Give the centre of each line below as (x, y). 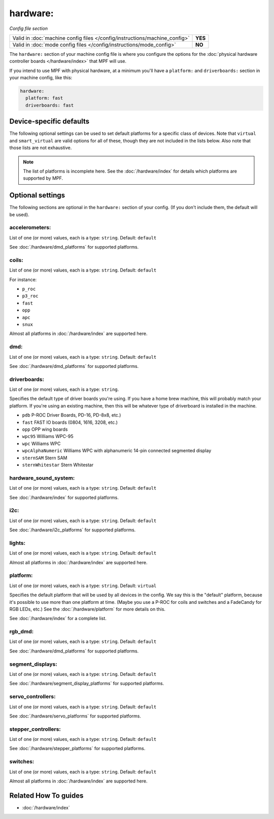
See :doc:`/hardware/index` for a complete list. (58, 619)
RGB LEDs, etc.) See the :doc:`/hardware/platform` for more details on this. (88, 609)
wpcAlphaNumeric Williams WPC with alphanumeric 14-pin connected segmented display (117, 451)
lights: (17, 543)
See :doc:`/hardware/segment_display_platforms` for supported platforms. (87, 684)
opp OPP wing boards (45, 429)
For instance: (23, 280)
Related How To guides (46, 795)
